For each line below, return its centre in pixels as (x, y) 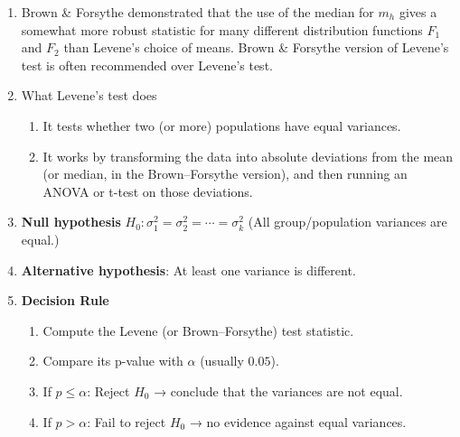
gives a (418, 12)
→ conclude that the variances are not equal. (278, 391)
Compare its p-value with (113, 361)
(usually (222, 361)
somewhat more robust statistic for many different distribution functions (222, 29)
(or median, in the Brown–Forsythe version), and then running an (225, 174)
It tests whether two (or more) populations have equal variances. (222, 125)
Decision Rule (65, 300)
